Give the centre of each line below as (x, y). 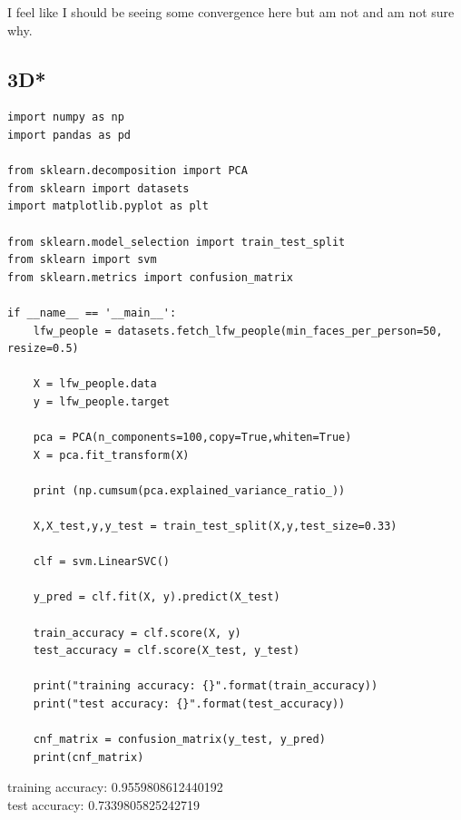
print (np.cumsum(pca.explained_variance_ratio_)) (189, 490)
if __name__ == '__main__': (92, 312)
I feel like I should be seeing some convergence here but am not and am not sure (231, 12)
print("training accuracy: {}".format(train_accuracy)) (206, 686)
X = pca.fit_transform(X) (111, 455)
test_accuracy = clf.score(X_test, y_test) (167, 651)
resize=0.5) (43, 349)
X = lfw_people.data (95, 384)
